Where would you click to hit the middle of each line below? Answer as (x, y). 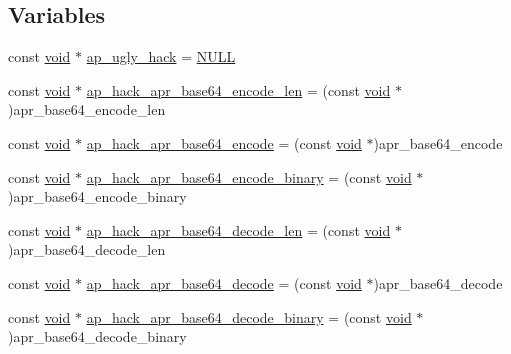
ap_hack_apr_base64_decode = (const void (224, 282)
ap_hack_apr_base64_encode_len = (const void (238, 89)
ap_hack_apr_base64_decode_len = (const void (238, 229)
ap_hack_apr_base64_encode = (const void (224, 142)
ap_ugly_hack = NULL (161, 56)
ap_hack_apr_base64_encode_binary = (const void (249, 176)
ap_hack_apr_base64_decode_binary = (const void (249, 316)
